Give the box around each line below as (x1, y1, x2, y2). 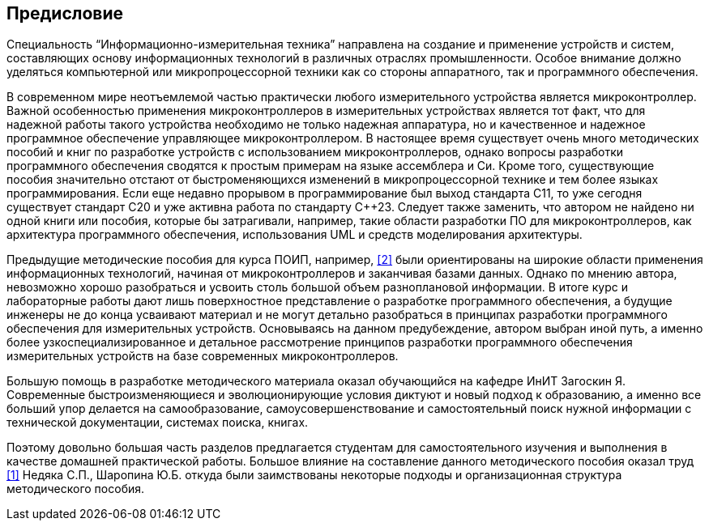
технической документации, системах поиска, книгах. (6, 415, 309, 430)
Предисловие (6, 3, 123, 23)
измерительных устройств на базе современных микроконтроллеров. (6, 349, 399, 363)
